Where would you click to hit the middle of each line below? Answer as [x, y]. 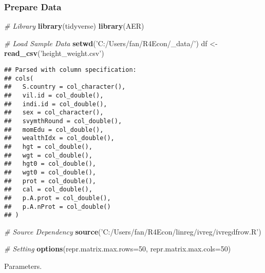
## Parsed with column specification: [70, 70]
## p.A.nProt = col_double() [58, 207]
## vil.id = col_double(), [54, 95]
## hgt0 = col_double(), [50, 164]
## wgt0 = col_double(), [50, 172]
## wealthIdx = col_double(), [59, 138]
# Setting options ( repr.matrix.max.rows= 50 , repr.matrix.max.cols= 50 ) [118, 249]
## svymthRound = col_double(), [63, 121]
